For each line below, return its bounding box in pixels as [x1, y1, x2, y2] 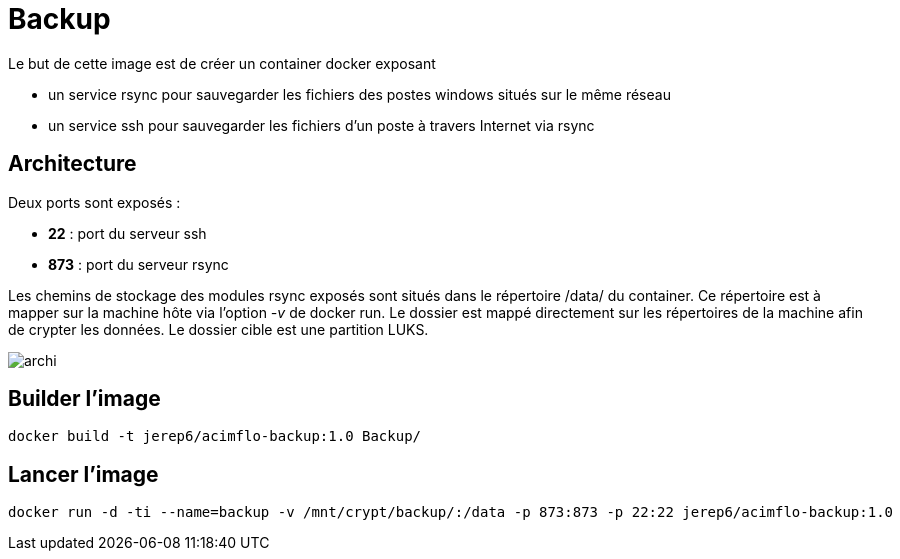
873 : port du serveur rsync [48, 255, 229, 273]
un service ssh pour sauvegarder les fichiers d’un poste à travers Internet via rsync [48, 116, 595, 134]
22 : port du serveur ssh [48, 224, 207, 242]
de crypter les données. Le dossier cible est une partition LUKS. [8, 320, 429, 338]
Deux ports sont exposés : [8, 193, 181, 211]
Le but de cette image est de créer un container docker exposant [8, 54, 436, 72]
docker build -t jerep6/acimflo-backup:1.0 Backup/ [8, 428, 422, 445]
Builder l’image [8, 386, 161, 412]
